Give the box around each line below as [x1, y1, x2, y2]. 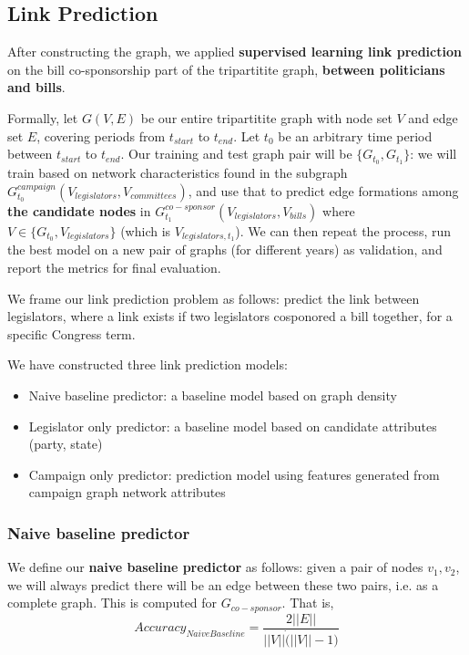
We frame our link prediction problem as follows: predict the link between [7, 288, 420, 307]
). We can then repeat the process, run [235, 221, 452, 240]
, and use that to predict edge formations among [188, 181, 459, 200]
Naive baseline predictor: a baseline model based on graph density [28, 386, 397, 405]
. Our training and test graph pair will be [120, 144, 352, 163]
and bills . [7, 78, 66, 97]
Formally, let [7, 108, 78, 127]
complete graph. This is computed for [7, 593, 218, 612]
